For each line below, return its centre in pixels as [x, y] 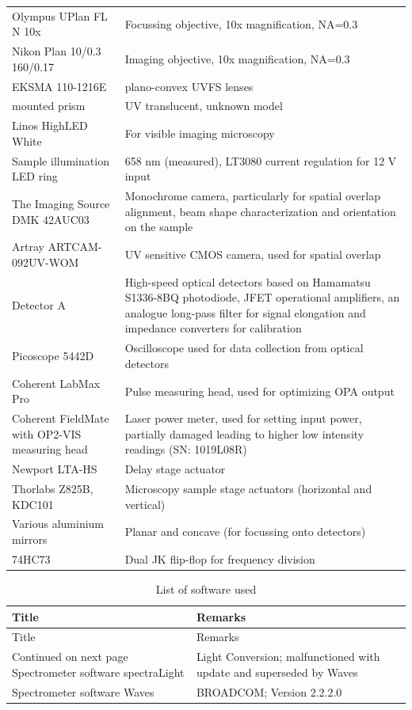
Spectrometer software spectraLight [98, 672]
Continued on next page [70, 657]
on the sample [159, 227]
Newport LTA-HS [55, 469]
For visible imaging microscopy [200, 133]
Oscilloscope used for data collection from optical [244, 348]
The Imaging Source [61, 203]
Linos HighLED [50, 125]
